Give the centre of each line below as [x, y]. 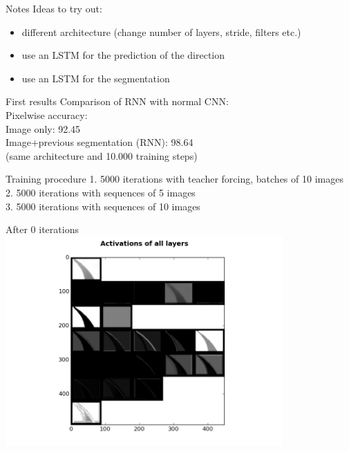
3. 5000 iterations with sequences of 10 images [103, 206]
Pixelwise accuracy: [47, 114]
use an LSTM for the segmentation [96, 78]
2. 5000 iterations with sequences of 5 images [101, 192]
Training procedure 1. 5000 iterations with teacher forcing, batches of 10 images [174, 179]
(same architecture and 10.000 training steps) [102, 155]
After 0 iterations [42, 229]
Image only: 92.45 [43, 128]
